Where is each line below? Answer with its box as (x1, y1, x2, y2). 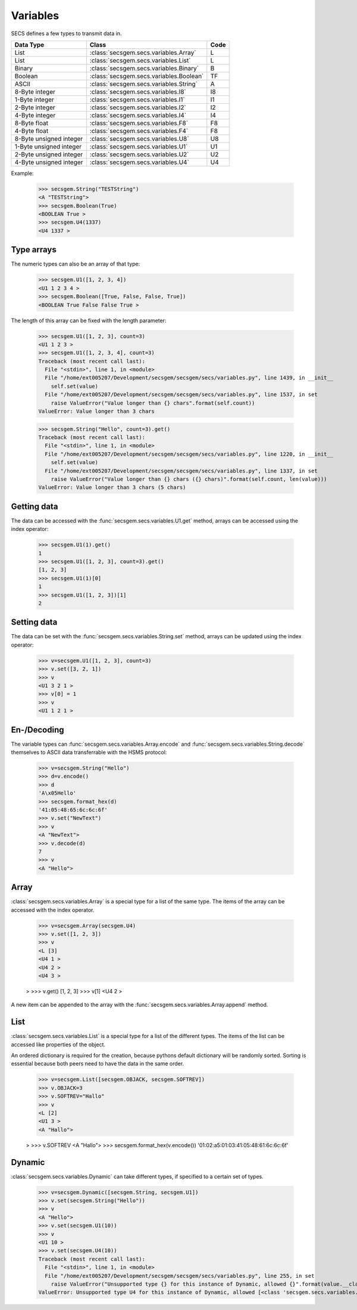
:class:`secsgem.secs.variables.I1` (89, 95, 185, 104)
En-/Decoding (11, 725, 64, 735)
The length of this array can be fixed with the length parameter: (11, 317, 167, 324)
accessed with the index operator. (11, 906, 95, 913)
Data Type (14, 41, 45, 49)
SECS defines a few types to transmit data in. (11, 30, 122, 37)
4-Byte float (14, 126, 49, 135)
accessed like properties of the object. (11, 1041, 106, 1048)
